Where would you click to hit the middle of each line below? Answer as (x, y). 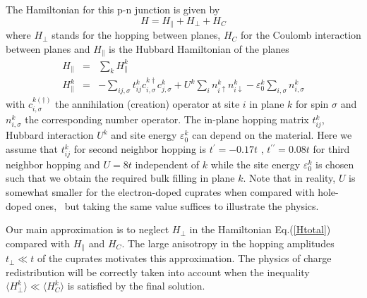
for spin (312, 103)
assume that (32, 149)
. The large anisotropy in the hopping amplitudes (228, 243)
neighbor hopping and (53, 164)
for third (331, 149)
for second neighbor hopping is (140, 149)
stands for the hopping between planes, (136, 35)
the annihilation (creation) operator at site (148, 103)
